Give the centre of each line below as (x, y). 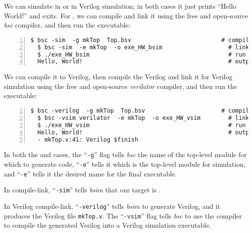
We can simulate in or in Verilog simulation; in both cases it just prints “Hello (120, 6)
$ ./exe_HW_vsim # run (142, 125)
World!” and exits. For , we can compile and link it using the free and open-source (126, 15)
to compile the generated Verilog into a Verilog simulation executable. (108, 225)
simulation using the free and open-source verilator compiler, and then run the (120, 86)
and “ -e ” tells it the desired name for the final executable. (90, 173)
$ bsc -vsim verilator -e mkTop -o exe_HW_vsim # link (143, 118)
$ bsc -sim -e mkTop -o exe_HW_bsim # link (143, 47)
